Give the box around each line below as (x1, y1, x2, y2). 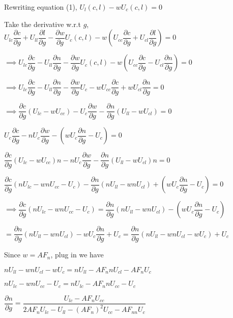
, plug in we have (50, 249, 104, 260)
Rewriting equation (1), (4, 2, 77, 12)
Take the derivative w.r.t (4, 18, 81, 29)
